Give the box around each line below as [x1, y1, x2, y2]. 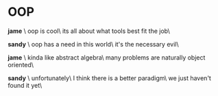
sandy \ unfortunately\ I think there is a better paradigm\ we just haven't [8, 73, 212, 82]
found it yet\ [8, 81, 43, 89]
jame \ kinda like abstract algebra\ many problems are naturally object [8, 53, 206, 62]
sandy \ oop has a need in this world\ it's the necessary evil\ [8, 40, 179, 48]
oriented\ [8, 60, 34, 69]
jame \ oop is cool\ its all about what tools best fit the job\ [8, 27, 170, 35]
